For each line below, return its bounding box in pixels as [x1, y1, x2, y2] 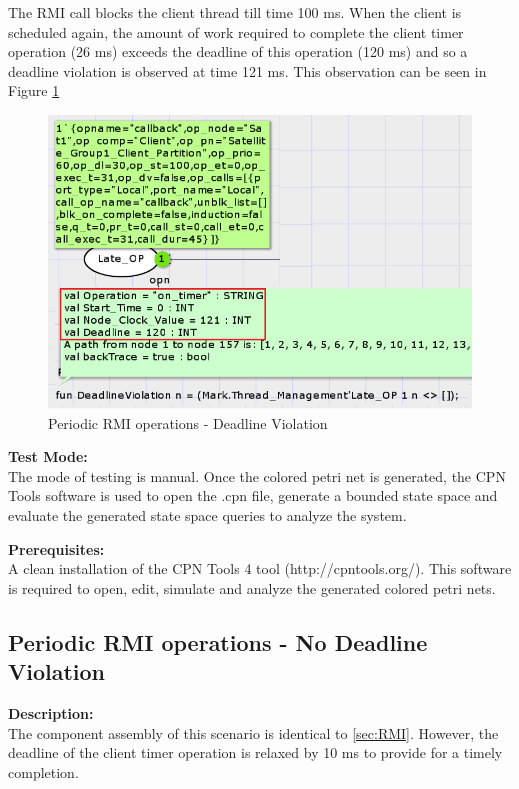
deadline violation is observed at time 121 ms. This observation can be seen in [8, 60, 487, 81]
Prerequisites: [8, 538, 105, 559]
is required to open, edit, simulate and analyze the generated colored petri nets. [8, 577, 496, 598]
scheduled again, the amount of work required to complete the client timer [8, 21, 464, 42]
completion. [8, 761, 79, 782]
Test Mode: [8, 446, 88, 467]
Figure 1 [8, 80, 60, 101]
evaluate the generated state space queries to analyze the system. [8, 504, 407, 525]
